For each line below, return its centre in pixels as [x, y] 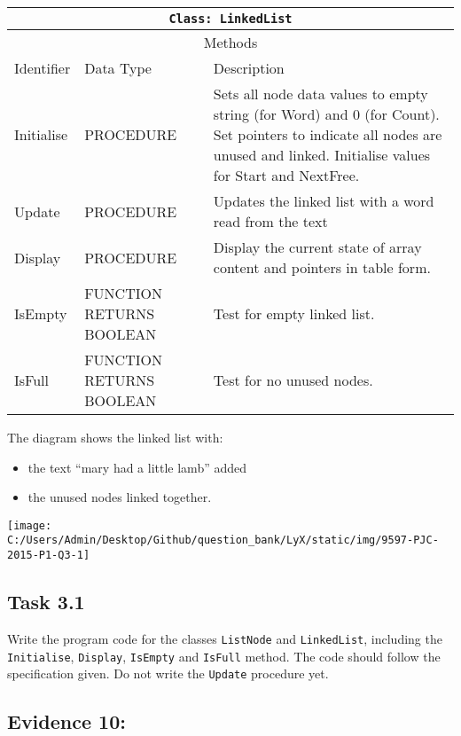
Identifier [43, 68]
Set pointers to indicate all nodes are [328, 134]
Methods [230, 42]
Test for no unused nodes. [293, 380]
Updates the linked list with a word [324, 201]
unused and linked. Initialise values [322, 155]
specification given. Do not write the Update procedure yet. [168, 673]
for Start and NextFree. [286, 175]
